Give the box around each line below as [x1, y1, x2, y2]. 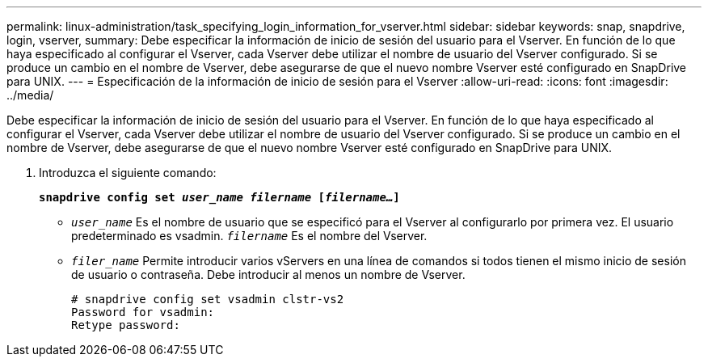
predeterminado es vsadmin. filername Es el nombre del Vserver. [71, 229, 428, 243]
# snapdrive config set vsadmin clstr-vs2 [71, 293, 344, 306]
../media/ [6, 88, 54, 102]
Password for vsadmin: [71, 306, 215, 319]
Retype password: [71, 319, 180, 331]
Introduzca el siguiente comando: [39, 166, 217, 179]
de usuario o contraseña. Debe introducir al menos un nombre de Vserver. [71, 268, 466, 281]
